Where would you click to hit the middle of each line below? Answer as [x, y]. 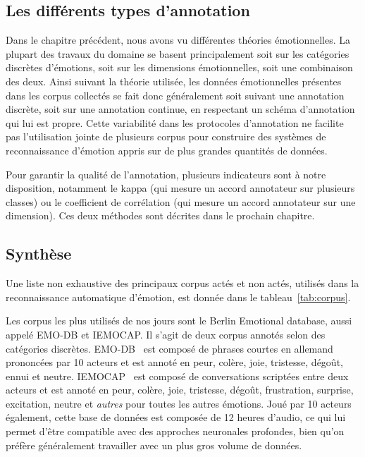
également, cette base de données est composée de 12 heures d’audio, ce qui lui [176, 417]
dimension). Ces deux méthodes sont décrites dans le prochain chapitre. [160, 215]
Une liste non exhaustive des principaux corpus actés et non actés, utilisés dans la [182, 283]
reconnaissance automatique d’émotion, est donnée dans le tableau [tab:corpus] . [178, 297]
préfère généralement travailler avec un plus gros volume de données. [154, 445]
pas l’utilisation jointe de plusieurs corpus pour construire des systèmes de [166, 136]
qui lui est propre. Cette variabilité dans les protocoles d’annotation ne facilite [175, 122]
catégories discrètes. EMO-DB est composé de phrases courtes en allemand [169, 348]
